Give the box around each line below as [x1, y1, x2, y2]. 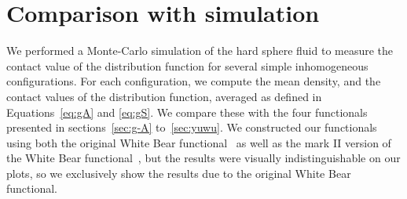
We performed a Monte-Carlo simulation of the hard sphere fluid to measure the [6, 42, 394, 59]
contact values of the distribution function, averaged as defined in [6, 88, 322, 104]
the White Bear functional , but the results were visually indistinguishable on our [6, 150, 401, 166]
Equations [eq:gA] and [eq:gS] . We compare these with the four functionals [6, 103, 368, 120]
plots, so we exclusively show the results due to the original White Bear [6, 165, 351, 181]
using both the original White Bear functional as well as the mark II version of [6, 134, 391, 150]
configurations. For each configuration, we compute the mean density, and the [6, 73, 381, 89]
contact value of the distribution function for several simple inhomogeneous [6, 57, 368, 74]
